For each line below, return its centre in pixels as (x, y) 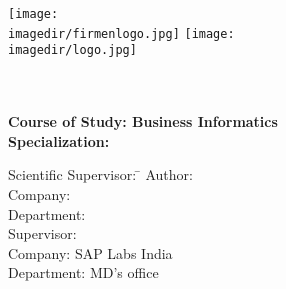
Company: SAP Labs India (90, 252)
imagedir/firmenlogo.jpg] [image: (121, 33)
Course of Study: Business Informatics (143, 121)
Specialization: (59, 140)
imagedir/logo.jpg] (72, 50)
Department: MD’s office (83, 272)
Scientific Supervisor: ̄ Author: (100, 174)
